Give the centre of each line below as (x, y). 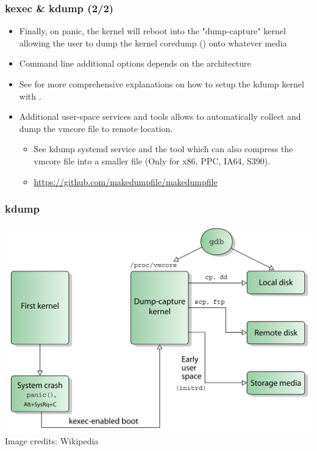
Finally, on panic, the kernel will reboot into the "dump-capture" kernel (152, 31)
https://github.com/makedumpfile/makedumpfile (126, 181)
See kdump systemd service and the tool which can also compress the (163, 149)
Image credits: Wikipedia (52, 441)
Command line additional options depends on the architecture (135, 63)
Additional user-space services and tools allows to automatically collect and (160, 116)
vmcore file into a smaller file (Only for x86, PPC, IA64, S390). (152, 160)
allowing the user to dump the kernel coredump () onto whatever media (153, 42)
